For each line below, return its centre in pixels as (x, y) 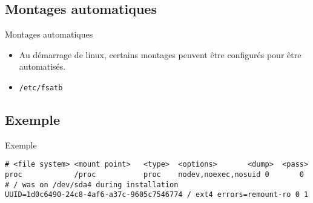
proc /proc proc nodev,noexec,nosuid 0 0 (154, 175)
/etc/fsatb (41, 88)
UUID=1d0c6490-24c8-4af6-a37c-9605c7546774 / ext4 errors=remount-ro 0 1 (157, 195)
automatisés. (42, 66)
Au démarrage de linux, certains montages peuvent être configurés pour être (160, 54)
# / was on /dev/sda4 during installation (92, 185)
